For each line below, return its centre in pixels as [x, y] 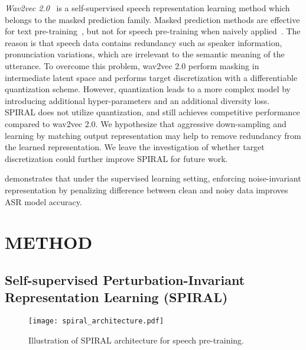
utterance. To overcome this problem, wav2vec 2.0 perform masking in [132, 65]
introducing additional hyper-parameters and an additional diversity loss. [137, 100]
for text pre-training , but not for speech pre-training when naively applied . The [153, 31]
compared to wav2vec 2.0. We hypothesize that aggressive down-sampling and [146, 123]
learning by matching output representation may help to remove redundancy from [153, 135]
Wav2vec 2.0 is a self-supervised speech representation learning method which [147, 8]
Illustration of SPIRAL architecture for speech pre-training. [136, 340]
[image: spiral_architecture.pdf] [96, 321]
